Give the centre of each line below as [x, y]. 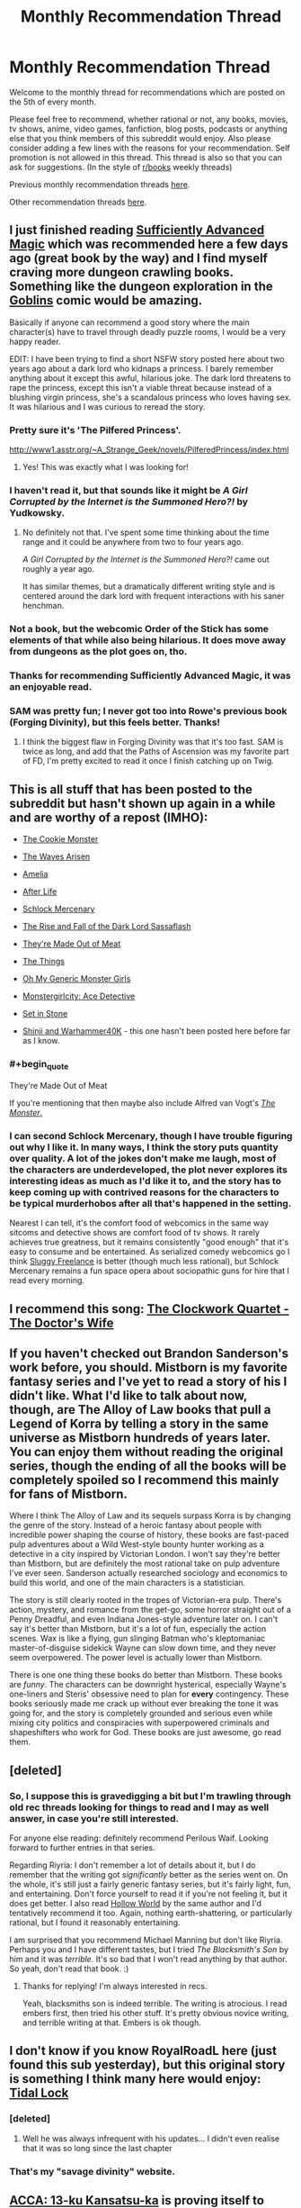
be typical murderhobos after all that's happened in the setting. [150, 1203]
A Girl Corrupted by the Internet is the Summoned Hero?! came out [146, 559]
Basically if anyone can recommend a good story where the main [129, 322]
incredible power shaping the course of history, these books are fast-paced [149, 1535]
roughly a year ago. [58, 569]
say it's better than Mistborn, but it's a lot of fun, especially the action [138, 1629]
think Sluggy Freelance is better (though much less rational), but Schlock [144, 1262]
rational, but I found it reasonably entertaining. [95, 1923]
